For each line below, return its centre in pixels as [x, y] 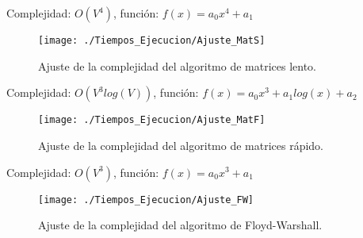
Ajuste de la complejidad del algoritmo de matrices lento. [177, 65]
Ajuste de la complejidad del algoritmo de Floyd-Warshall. [180, 225]
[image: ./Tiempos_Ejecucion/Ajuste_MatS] [152, 40]
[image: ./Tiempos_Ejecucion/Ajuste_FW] [146, 200]
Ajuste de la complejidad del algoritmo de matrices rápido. [181, 145]
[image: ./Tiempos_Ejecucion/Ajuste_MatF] [152, 120]
